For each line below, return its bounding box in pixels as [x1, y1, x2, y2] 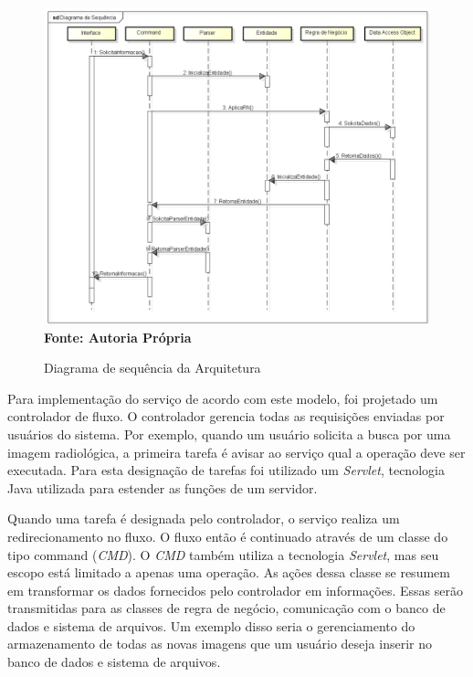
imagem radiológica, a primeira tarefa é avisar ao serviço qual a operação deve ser [7, 442, 466, 461]
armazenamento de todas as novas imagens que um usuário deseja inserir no [7, 634, 432, 653]
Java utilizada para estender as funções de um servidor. [7, 478, 318, 497]
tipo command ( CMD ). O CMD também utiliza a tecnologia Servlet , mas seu [7, 545, 439, 564]
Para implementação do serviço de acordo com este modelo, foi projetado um [7, 388, 438, 407]
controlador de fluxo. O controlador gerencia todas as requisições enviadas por [7, 407, 445, 426]
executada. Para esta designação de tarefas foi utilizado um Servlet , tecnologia [7, 460, 445, 480]
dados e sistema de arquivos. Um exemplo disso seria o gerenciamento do [7, 616, 415, 635]
